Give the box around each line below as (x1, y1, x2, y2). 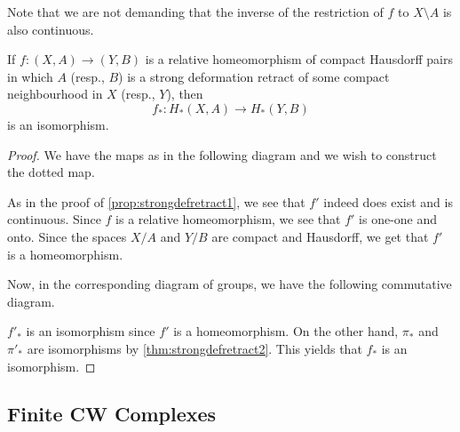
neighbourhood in (7, 84, 103, 103)
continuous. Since (7, 210, 101, 228)
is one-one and (359, 210, 438, 228)
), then (166, 84, 203, 103)
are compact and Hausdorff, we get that (211, 227, 429, 245)
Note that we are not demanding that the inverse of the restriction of (7, 3, 384, 20)
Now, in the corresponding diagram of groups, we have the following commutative (7, 275, 452, 293)
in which (7, 67, 53, 85)
